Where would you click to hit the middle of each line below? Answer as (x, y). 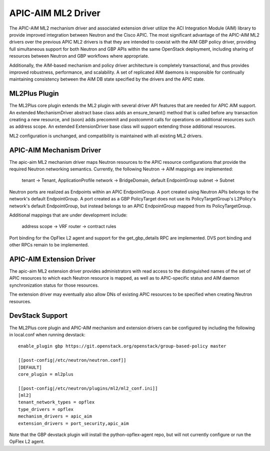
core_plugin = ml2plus (46, 374)
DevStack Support (38, 316)
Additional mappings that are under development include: (68, 215)
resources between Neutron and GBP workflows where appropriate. (79, 56)
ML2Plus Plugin (34, 93)
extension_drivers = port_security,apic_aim (74, 423)
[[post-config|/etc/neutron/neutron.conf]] (72, 360)
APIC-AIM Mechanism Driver (55, 150)
